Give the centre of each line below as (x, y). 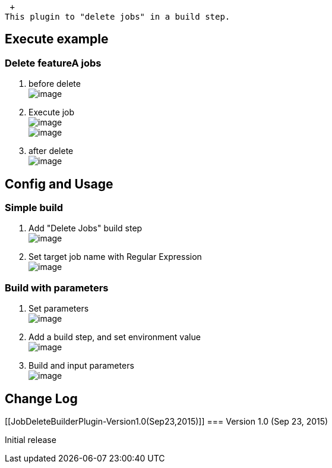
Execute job (52, 112)
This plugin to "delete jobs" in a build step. (118, 17)
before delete (55, 84)
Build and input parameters (81, 366)
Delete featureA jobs (53, 63)
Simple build (34, 208)
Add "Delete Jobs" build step (86, 228)
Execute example (57, 39)
